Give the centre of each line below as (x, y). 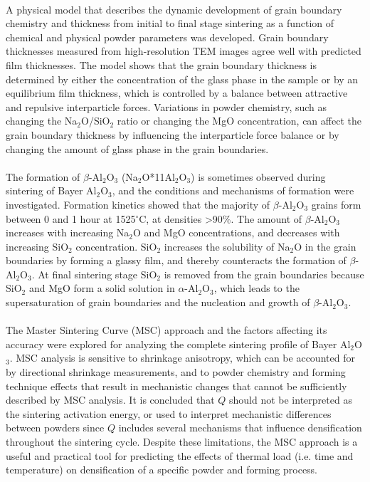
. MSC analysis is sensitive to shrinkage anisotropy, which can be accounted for (182, 358)
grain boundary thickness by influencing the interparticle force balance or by (173, 134)
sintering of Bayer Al (51, 190)
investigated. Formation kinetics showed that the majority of (138, 204)
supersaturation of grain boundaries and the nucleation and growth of (158, 302)
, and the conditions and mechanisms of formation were (233, 190)
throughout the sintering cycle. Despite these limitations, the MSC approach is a (182, 441)
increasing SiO (37, 246)
